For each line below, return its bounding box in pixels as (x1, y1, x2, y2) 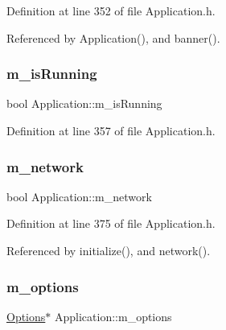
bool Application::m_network (6, 188, 152, 204)
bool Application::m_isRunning (6, 95, 162, 112)
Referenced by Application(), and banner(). (6, 29, 220, 46)
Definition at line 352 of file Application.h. (6, 2, 216, 19)
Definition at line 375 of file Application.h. (6, 215, 216, 232)
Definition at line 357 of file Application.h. (6, 122, 216, 138)
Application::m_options (54, 307, 172, 324)
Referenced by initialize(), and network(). (6, 242, 211, 258)
